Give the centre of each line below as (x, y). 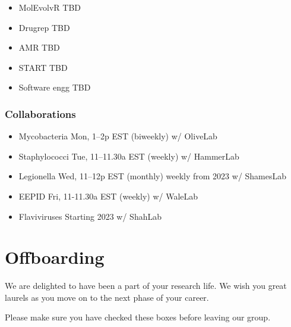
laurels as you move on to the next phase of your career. (107, 297)
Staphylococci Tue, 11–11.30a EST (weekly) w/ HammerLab (129, 156)
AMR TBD (39, 47)
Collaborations (40, 113)
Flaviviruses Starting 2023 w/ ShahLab (90, 216)
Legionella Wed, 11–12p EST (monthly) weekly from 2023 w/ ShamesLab (153, 176)
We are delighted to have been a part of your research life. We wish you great (146, 286)
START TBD (43, 67)
